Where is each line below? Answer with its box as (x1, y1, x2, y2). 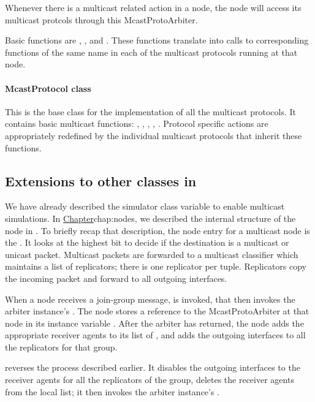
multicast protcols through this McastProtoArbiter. (5, 13, 198, 26)
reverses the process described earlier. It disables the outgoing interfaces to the (5, 361, 300, 374)
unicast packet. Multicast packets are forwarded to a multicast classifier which (5, 248, 298, 260)
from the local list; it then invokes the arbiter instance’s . (5, 385, 220, 398)
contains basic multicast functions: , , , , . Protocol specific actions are (5, 117, 268, 130)
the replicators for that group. (5, 340, 118, 353)
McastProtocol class (5, 82, 91, 94)
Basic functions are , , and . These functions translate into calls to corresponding (5, 34, 309, 47)
